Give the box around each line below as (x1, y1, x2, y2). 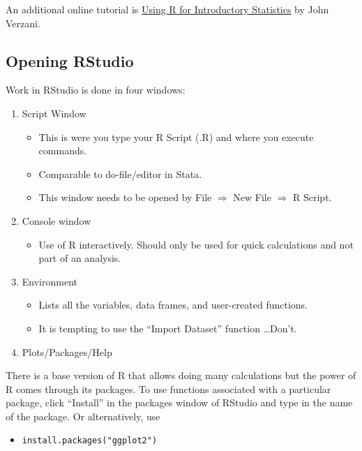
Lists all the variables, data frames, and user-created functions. (38, 297, 308, 312)
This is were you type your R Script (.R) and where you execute (38, 129, 314, 144)
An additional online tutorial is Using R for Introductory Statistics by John (6, 2, 329, 16)
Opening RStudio (6, 50, 134, 71)
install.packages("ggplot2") (22, 436, 158, 446)
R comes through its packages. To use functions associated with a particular (6, 381, 331, 396)
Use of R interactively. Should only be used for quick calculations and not (38, 237, 354, 251)
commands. (38, 143, 87, 158)
